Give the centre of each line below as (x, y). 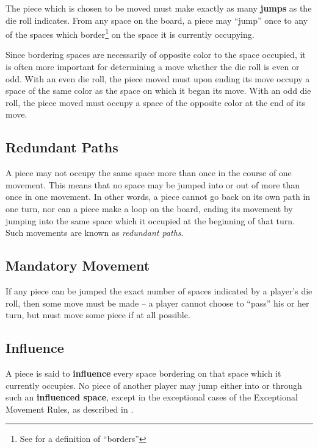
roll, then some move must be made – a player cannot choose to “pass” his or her (157, 303)
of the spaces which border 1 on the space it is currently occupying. (130, 33)
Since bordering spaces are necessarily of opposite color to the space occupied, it (156, 55)
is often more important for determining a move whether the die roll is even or (153, 67)
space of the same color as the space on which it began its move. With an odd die (158, 91)
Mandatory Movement (78, 265)
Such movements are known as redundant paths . (95, 233)
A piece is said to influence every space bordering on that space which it (143, 373)
